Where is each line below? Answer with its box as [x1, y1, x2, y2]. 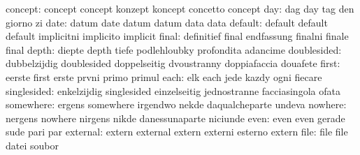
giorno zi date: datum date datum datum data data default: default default [6, 15, 328, 29]
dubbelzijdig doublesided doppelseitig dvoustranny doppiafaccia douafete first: [6, 56, 340, 71]
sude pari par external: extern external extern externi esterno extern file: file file [6, 124, 348, 139]
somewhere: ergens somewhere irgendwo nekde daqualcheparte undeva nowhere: [6, 97, 347, 112]
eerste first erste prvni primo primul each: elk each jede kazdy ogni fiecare [6, 69, 322, 84]
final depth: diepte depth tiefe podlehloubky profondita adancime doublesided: [6, 42, 342, 57]
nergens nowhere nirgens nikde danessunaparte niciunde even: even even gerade [6, 110, 345, 125]
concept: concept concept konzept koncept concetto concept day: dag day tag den [6, 1, 354, 15]
